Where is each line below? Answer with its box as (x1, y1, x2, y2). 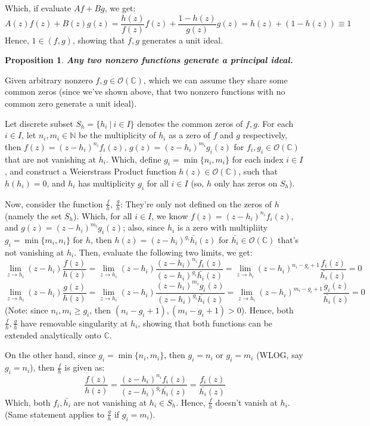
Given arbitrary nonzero (5, 73, 93, 86)
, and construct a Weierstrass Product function (5, 165, 176, 178)
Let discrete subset (5, 117, 73, 129)
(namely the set (5, 209, 62, 222)
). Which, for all (73, 209, 132, 222)
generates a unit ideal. (142, 33, 223, 46)
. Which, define (105, 153, 161, 165)
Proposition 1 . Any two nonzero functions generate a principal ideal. (5, 54, 293, 66)
